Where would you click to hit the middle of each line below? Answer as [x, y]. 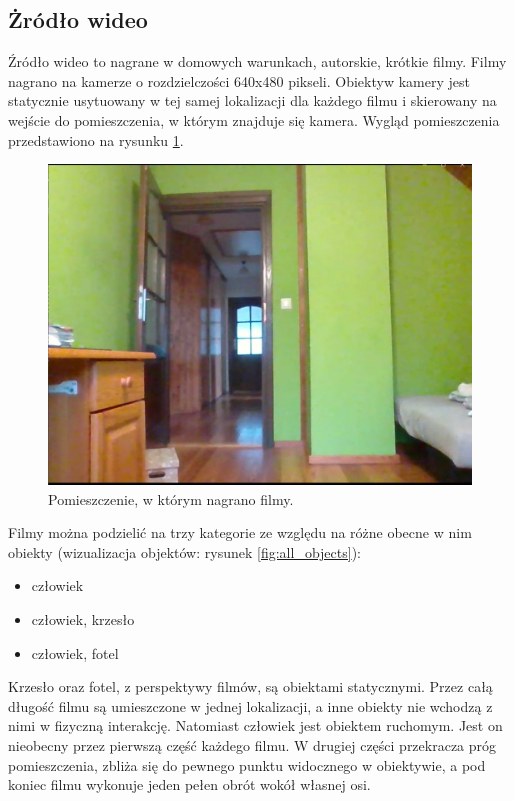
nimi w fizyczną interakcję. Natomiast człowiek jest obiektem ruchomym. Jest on [255, 725]
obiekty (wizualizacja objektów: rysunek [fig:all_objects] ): [184, 551]
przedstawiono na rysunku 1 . [96, 139]
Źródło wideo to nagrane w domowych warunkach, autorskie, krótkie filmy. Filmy [257, 61]
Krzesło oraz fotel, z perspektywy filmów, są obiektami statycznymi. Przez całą [250, 686]
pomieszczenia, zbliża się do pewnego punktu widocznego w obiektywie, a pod [247, 764]
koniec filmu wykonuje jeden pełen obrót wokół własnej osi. [189, 784]
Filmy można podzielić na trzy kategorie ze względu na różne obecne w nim [240, 532]
